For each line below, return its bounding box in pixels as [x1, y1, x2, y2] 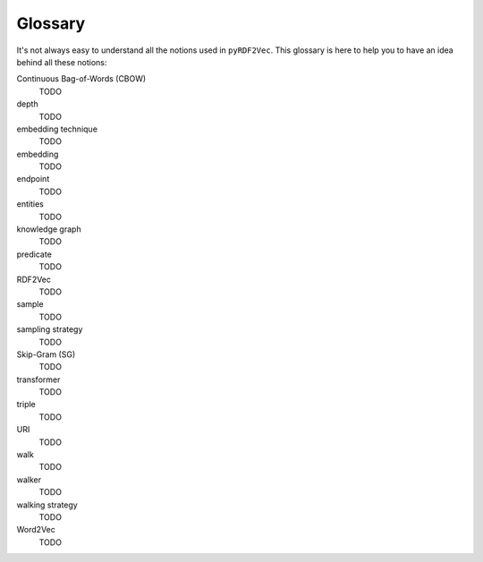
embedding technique [16, 123, 98, 134]
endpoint [16, 174, 50, 184]
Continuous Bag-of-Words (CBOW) [16, 73, 147, 84]
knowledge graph [16, 224, 81, 234]
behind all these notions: [16, 56, 107, 67]
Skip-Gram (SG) [16, 349, 76, 360]
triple [16, 399, 36, 410]
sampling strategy [16, 324, 83, 335]
